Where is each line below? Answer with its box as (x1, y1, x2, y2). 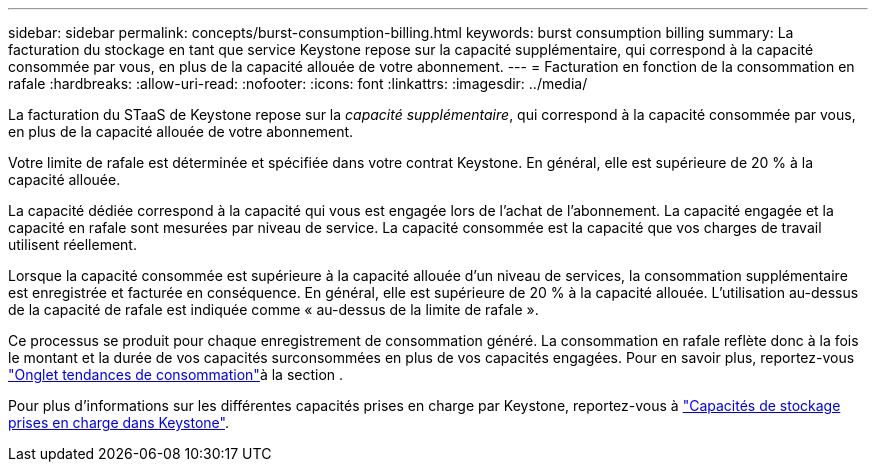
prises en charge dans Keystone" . (8, 414, 229, 431)
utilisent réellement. (8, 236, 137, 253)
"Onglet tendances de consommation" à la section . (8, 366, 344, 383)
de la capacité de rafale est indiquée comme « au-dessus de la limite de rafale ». (8, 301, 539, 318)
